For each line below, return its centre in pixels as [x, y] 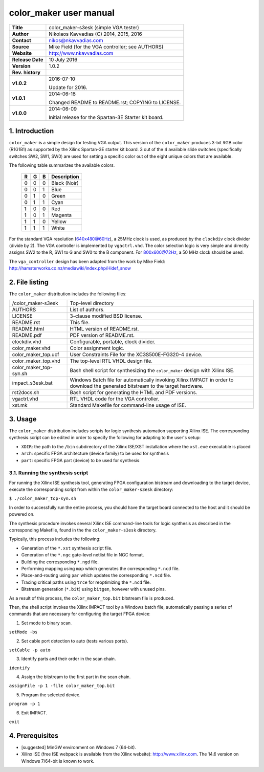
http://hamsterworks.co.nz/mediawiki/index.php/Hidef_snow [70, 268]
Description [65, 176]
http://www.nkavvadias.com [81, 53]
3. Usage [23, 419]
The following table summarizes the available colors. [62, 165]
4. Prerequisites [34, 736]
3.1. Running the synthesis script [49, 473]
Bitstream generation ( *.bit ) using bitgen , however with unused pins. [94, 589]
